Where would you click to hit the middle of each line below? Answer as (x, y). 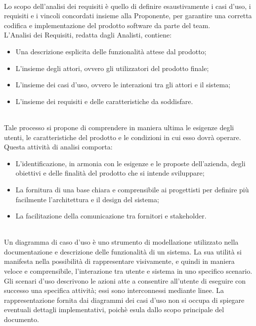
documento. (21, 319)
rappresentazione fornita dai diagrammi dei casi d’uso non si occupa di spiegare (124, 300)
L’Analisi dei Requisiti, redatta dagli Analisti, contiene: (88, 35)
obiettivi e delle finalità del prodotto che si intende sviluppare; (110, 173)
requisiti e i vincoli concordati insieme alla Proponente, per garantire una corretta (128, 16)
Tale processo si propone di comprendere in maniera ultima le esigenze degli (119, 127)
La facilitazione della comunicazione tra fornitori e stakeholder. (111, 216)
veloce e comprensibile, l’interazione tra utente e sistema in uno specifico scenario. (128, 271)
